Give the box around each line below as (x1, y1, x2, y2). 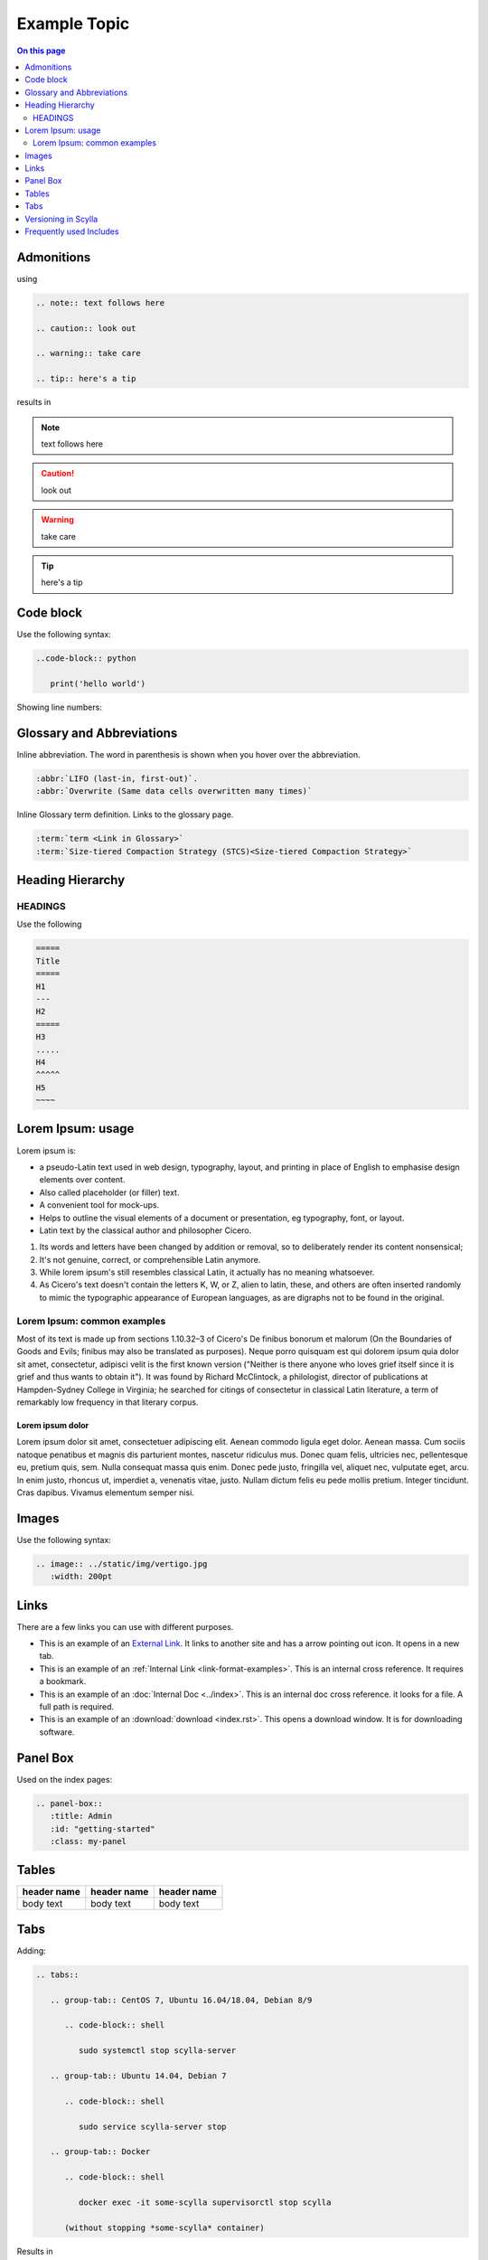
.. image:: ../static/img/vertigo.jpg (35, 1558, 208, 1568)
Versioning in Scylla (24, 213, 99, 224)
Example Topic (16, 14, 130, 33)
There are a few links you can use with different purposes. (16, 1621, 234, 1632)
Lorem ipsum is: (16, 1144, 77, 1156)
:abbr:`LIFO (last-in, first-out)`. (35, 773, 199, 784)
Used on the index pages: (16, 1774, 113, 1784)
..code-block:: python (35, 654, 136, 664)
